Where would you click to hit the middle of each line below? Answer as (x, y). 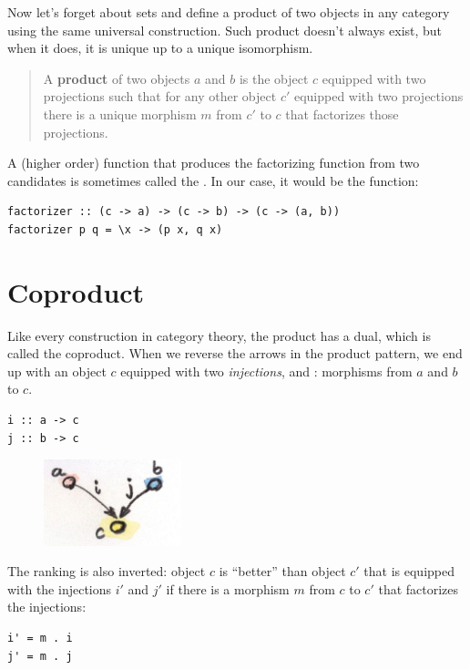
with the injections (60, 588)
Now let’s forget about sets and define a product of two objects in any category (229, 12)
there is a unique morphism (120, 113)
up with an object (57, 371)
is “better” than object (282, 571)
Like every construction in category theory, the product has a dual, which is (219, 335)
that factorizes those (342, 113)
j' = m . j (40, 656)
